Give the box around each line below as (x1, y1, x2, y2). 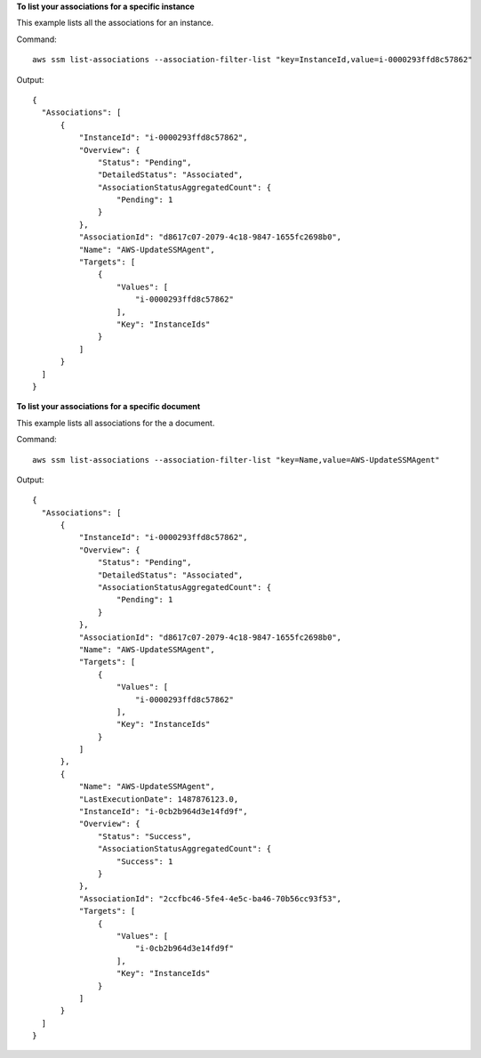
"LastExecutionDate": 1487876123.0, (78, 794, 239, 804)
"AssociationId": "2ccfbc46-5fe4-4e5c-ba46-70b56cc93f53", (78, 893, 342, 903)
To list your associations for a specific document (16, 401, 201, 412)
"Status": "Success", (98, 831, 192, 841)
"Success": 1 (116, 856, 173, 867)
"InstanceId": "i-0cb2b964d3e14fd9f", (78, 806, 248, 817)
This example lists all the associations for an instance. (16, 18, 213, 28)
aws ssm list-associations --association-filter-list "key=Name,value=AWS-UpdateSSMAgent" (32, 455, 440, 464)
